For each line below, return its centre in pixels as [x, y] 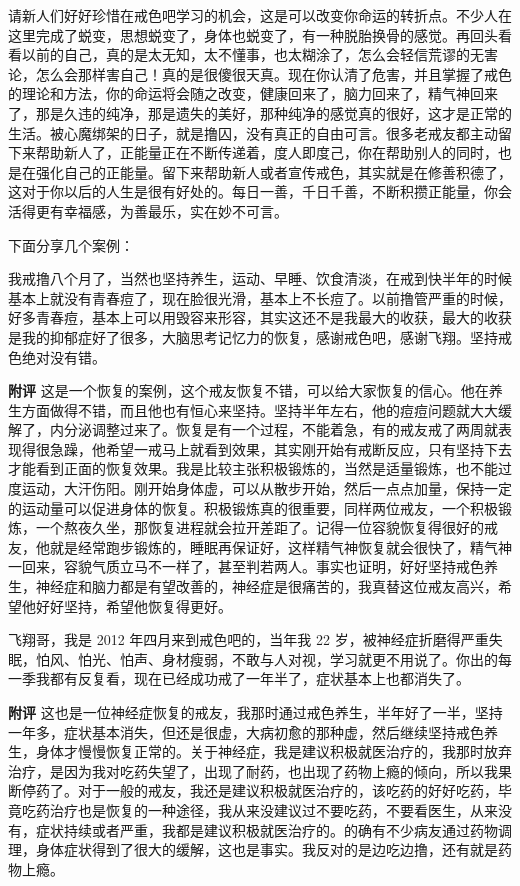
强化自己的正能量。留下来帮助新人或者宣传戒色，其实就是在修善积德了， [273, 171]
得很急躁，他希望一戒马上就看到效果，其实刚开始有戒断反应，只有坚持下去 [266, 448]
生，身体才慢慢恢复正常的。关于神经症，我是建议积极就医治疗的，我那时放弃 [260, 751]
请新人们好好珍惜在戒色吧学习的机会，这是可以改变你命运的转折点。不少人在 [260, 15]
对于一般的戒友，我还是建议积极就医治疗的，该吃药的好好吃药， [287, 790]
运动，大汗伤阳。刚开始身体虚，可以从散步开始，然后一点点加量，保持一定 [266, 488]
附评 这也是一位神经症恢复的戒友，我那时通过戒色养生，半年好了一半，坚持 [255, 712]
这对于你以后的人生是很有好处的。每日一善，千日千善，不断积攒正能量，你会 [260, 191]
